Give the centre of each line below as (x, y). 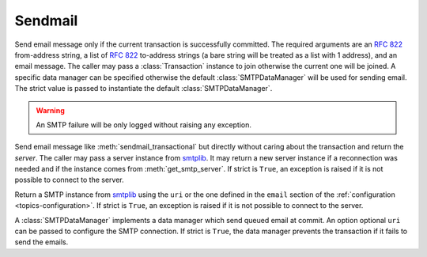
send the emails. (42, 242)
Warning (50, 110)
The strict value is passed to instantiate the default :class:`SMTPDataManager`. (144, 89)
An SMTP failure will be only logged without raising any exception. (144, 125)
